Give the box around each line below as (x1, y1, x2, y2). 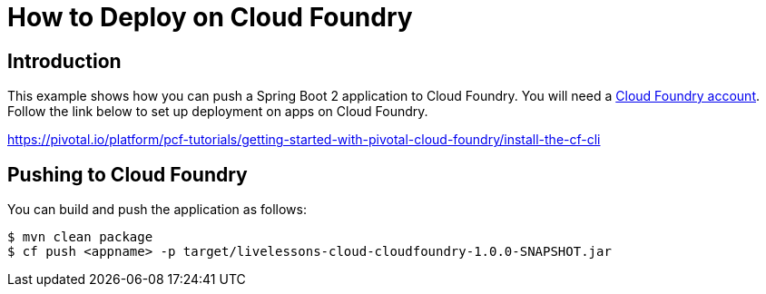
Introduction (7, 49, 122, 73)
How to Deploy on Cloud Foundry (7, 2, 413, 33)
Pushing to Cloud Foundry (7, 162, 248, 186)
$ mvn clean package (7, 230, 153, 245)
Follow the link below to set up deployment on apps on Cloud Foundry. (7, 103, 428, 120)
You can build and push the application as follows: (7, 201, 307, 218)
